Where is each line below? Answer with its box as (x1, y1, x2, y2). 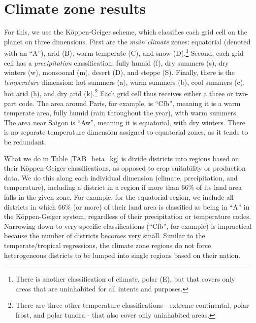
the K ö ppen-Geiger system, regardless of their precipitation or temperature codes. (4, 211, 251, 221)
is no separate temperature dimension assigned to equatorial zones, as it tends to (4, 127, 248, 137)
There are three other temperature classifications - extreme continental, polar (15, 300, 249, 310)
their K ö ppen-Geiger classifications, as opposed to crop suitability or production (4, 163, 246, 173)
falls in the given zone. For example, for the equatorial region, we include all (4, 191, 234, 202)
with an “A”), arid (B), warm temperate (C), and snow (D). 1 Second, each (4, 46, 229, 58)
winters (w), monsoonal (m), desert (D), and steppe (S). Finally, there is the (4, 67, 235, 77)
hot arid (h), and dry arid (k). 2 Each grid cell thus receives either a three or (4, 87, 233, 98)
